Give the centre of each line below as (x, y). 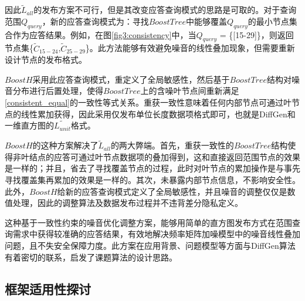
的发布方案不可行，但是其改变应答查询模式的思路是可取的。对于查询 (165, 10)
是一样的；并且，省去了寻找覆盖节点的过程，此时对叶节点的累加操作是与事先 (152, 168)
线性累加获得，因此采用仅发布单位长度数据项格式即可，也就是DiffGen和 (158, 114)
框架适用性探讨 (48, 288)
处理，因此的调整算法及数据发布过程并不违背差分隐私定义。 (128, 203)
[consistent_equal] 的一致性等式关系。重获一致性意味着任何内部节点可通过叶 (148, 102)
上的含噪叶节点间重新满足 (190, 91)
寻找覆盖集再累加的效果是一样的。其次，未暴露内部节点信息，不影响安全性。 (152, 180)
